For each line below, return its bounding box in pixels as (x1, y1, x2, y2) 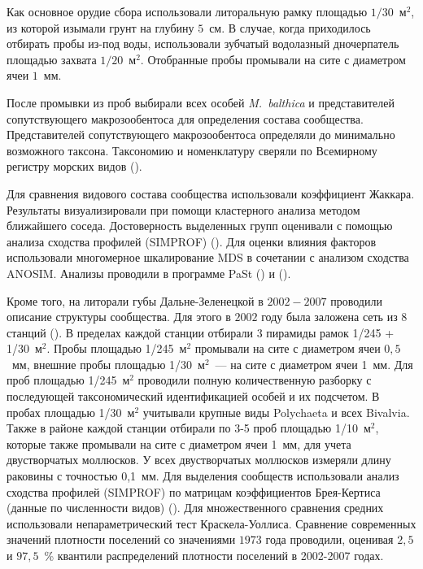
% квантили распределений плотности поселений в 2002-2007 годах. (44, 547, 384, 563)
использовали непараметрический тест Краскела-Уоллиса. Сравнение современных (7, 515, 416, 532)
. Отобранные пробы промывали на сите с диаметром (140, 50, 406, 67)
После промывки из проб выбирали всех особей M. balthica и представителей (7, 93, 395, 111)
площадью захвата (7, 50, 97, 67)
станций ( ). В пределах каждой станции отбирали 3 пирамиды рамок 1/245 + (7, 324, 395, 341)
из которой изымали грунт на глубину (7, 19, 194, 36)
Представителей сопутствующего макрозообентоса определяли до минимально (7, 126, 395, 143)
